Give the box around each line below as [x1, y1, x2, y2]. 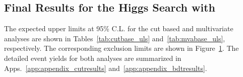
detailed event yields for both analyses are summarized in [4, 52, 181, 63]
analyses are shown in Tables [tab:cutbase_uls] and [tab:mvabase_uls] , [4, 33, 225, 43]
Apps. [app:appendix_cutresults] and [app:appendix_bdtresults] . [4, 62, 207, 73]
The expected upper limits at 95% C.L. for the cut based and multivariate [4, 23, 233, 34]
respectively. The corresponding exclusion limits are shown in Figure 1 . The [4, 43, 239, 53]
